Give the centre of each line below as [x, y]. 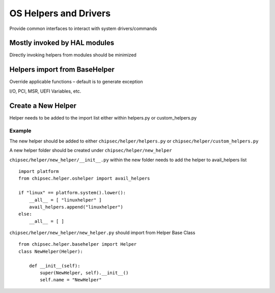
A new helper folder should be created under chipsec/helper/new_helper [91, 151]
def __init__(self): [54, 266]
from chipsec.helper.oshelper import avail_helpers [84, 179]
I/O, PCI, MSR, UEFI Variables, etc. [45, 91]
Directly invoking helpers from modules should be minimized [73, 55]
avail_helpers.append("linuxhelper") [76, 207]
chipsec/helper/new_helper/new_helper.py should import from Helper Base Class [102, 233]
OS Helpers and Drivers [60, 13]
